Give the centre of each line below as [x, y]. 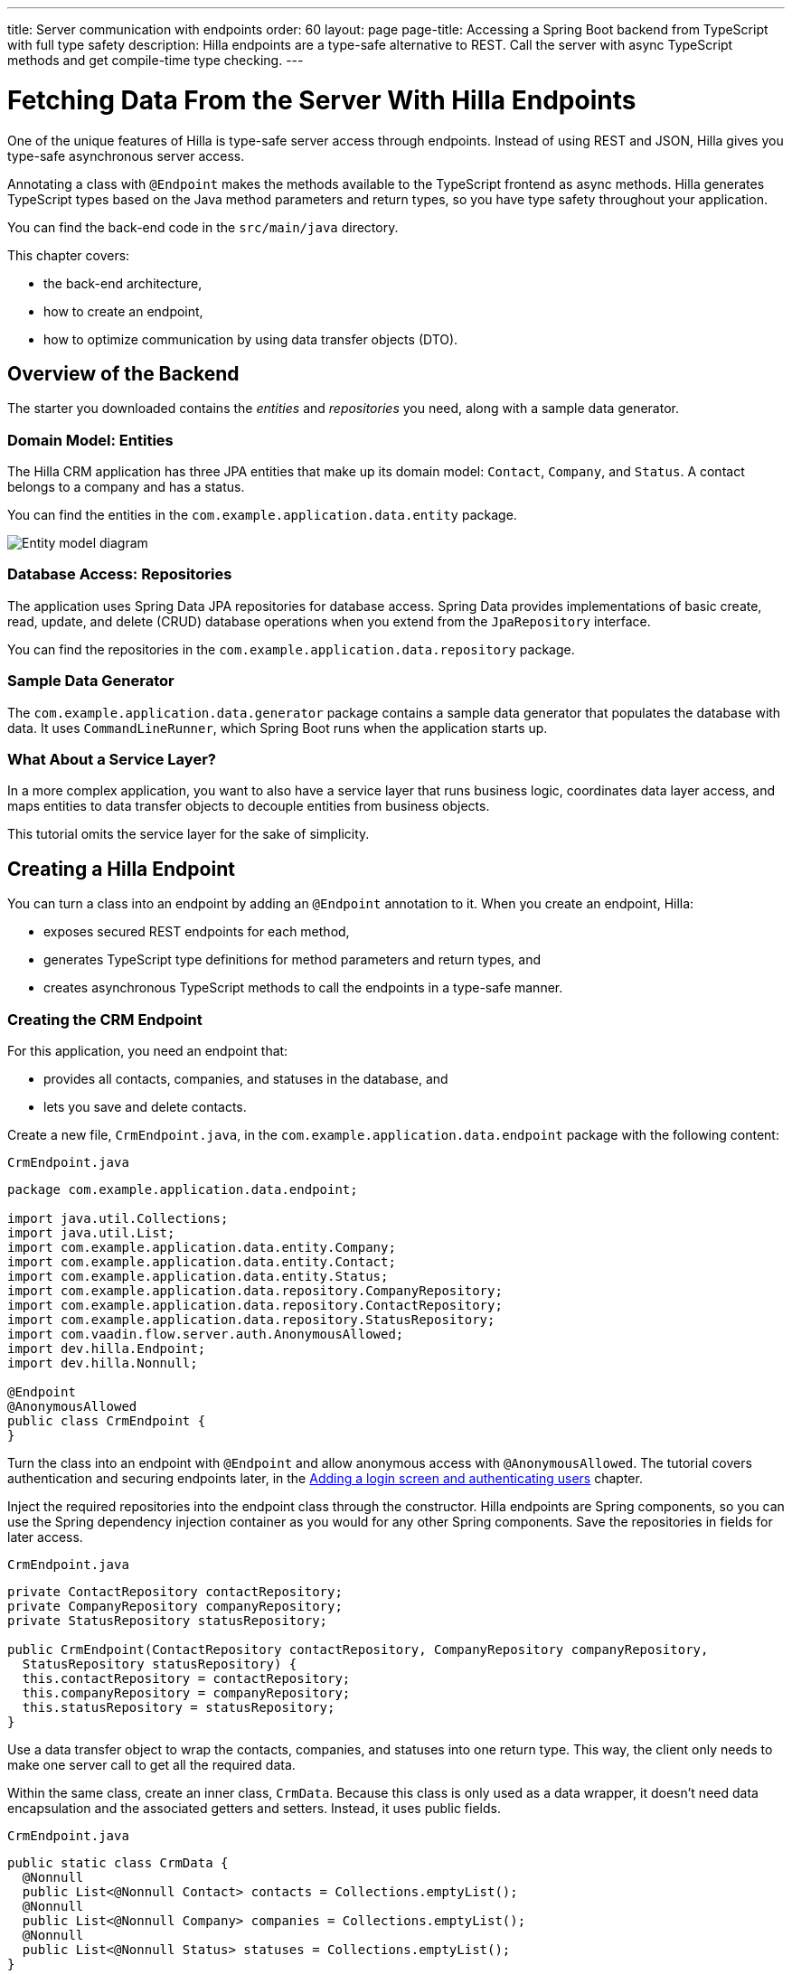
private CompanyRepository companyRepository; [175, 1606]
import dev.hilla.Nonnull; [103, 1363]
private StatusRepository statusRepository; [168, 1620]
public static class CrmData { [118, 1862]
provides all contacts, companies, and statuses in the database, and [246, 1078]
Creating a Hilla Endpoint [121, 869]
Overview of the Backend [123, 373]
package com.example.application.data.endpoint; [183, 1189]
